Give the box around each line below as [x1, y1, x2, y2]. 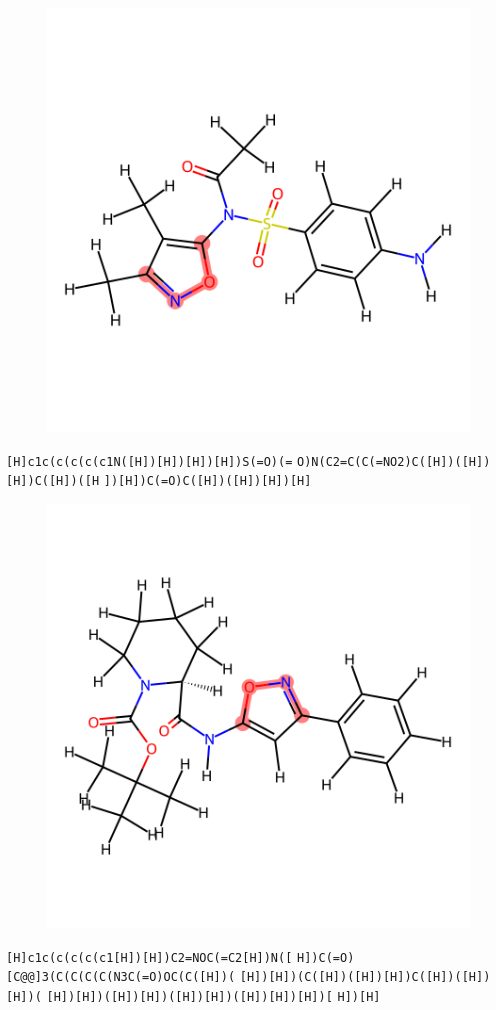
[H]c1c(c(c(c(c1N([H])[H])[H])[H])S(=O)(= [6, 454, 293, 469]
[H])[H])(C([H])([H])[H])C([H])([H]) [239, 970, 491, 985]
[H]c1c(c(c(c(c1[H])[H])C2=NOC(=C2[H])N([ [6, 950, 293, 965]
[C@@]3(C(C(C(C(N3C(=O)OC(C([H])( [6, 970, 236, 985]
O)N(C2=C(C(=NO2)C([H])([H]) [297, 454, 491, 469]
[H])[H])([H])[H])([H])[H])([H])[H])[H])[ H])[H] [46, 989, 381, 1004]
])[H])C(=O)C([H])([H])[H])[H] [103, 474, 312, 489]
